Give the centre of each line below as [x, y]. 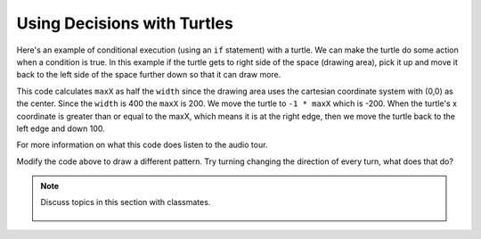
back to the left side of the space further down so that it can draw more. [149, 75]
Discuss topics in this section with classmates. [126, 202]
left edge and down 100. [61, 128]
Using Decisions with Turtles [125, 23]
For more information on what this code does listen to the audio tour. [142, 145]
